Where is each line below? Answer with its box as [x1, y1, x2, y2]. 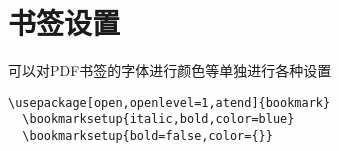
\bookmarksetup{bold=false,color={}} [22, 129, 273, 144]
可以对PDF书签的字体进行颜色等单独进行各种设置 [8, 60, 332, 81]
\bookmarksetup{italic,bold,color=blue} [22, 112, 295, 127]
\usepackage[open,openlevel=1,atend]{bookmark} [8, 95, 331, 110]
